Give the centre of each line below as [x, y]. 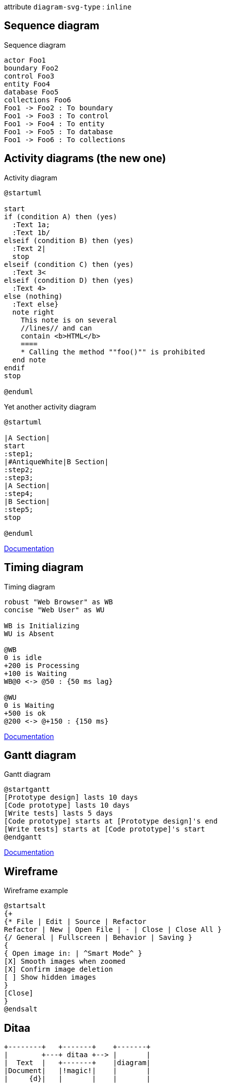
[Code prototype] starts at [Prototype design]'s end [111, 821]
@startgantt [27, 790]
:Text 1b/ [31, 232]
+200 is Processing [42, 665]
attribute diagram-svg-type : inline [68, 7]
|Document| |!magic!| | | [77, 1071]
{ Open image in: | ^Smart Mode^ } [73, 954]
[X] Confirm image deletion [59, 969]
